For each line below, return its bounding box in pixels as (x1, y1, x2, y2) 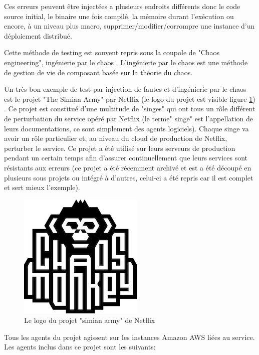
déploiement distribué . (4, 30, 72, 41)
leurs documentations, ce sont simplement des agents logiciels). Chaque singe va (4, 123, 249, 133)
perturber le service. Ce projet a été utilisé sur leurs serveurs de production (4, 142, 235, 153)
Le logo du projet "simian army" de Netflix (24, 315, 155, 325)
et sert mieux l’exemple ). (4, 182, 80, 193)
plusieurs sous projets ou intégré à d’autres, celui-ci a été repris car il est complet (4, 172, 253, 183)
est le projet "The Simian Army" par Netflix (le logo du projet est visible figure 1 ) (4, 93, 255, 104)
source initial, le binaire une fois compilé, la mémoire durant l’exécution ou (4, 11, 234, 21)
